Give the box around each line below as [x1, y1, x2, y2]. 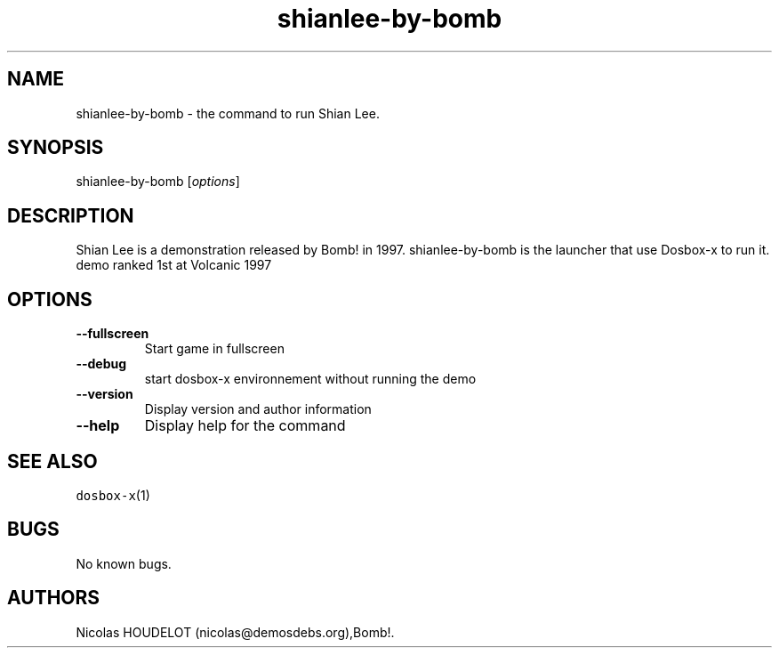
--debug [76, 356, 127, 372]
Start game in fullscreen [144, 341, 285, 357]
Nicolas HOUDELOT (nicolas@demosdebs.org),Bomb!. [76, 624, 395, 640]
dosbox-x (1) [76, 487, 150, 503]
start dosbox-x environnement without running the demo [144, 371, 477, 387]
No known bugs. [76, 555, 172, 571]
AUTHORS [7, 586, 100, 610]
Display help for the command [144, 416, 346, 435]
